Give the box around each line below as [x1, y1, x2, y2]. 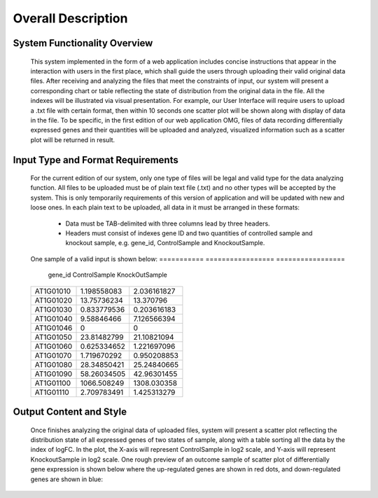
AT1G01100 [34, 378, 71, 388]
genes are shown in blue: [30, 475, 104, 483]
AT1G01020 [34, 295, 73, 305]
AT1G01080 [34, 359, 73, 369]
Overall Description [13, 11, 128, 26]
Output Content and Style [13, 406, 127, 418]
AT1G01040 [34, 314, 73, 324]
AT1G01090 [34, 368, 73, 378]
